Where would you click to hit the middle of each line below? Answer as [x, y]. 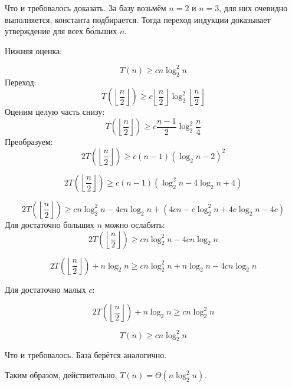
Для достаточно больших [50, 224]
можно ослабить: [135, 224]
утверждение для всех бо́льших [61, 31]
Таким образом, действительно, [61, 375]
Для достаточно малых [45, 289]
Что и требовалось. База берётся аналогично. [86, 355]
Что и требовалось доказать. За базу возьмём [86, 8]
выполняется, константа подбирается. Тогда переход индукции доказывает [138, 19]
